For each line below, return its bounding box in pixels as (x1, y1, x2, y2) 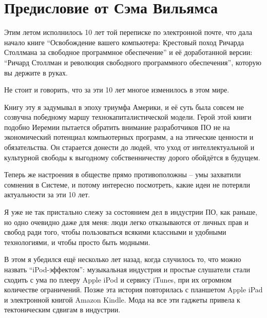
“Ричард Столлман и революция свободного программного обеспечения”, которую (4, 57, 261, 67)
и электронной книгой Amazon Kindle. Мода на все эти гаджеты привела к (4, 294, 240, 305)
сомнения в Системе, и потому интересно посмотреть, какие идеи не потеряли (4, 179, 250, 190)
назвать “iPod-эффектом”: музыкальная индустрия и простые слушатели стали (4, 264, 251, 274)
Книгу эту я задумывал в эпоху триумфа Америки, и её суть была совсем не (4, 101, 244, 112)
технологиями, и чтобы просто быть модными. (4, 236, 150, 247)
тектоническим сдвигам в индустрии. (4, 304, 121, 315)
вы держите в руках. (4, 67, 68, 78)
